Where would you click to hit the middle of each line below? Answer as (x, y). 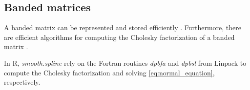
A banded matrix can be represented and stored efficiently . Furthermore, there (123, 27)
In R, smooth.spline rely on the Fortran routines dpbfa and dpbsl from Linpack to (125, 63)
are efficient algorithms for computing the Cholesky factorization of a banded (119, 37)
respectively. (22, 82)
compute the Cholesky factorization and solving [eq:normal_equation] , (109, 72)
